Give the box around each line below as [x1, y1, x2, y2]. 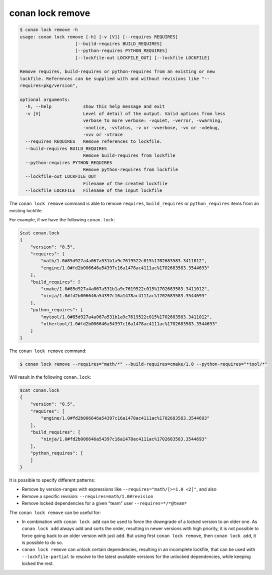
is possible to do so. [21, 540, 63, 546]
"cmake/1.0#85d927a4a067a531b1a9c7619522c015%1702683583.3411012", [40, 286, 210, 292]
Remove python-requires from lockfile [82, 166, 178, 172]
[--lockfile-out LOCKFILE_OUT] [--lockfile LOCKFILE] [75, 55, 210, 60]
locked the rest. [21, 561, 54, 567]
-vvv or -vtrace [82, 132, 123, 137]
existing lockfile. [9, 207, 43, 213]
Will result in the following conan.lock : [9, 374, 91, 380]
